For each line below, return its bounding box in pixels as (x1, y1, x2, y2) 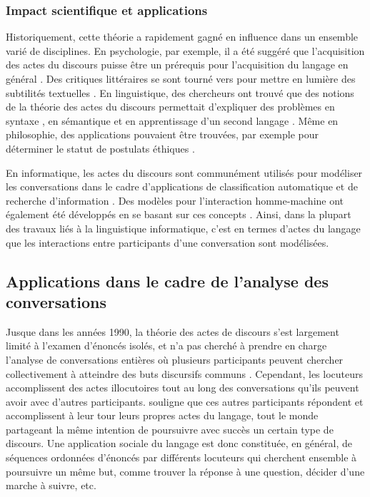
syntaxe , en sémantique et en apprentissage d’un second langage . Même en (6, 113, 339, 128)
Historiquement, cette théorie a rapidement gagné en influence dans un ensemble (6, 29, 359, 44)
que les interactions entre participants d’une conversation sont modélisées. (6, 235, 329, 250)
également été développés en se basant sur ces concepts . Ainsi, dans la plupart (6, 207, 351, 222)
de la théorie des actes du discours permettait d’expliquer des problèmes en (6, 99, 335, 114)
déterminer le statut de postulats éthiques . (6, 140, 195, 155)
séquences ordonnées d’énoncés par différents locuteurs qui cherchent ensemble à (6, 450, 357, 465)
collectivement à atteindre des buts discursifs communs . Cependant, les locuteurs (6, 366, 364, 381)
